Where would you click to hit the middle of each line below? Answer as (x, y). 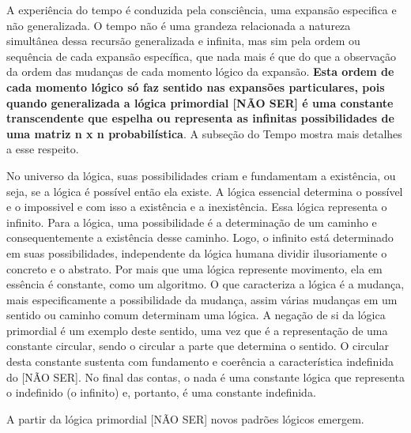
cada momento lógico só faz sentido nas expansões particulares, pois (196, 87)
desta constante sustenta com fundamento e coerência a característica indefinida (200, 361)
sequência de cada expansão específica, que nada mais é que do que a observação (202, 56)
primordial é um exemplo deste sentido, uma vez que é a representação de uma (197, 330)
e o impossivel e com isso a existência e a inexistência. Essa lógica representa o (197, 207)
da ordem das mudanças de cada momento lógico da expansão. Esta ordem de (200, 72)
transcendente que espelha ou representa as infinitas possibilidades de (200, 118)
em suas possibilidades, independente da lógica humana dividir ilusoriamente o (197, 252)
